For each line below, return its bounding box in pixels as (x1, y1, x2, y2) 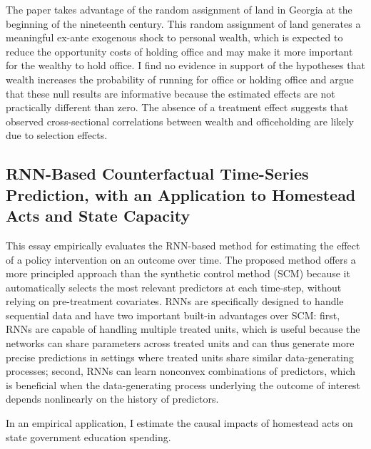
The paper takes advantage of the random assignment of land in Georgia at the (6, 2, 352, 16)
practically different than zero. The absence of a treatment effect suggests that (6, 100, 349, 115)
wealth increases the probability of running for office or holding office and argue (6, 71, 354, 86)
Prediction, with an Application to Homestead (6, 183, 356, 205)
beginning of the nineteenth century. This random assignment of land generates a (6, 16, 361, 31)
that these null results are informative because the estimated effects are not (6, 86, 335, 100)
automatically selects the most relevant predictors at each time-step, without (6, 279, 342, 294)
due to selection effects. (6, 128, 108, 143)
